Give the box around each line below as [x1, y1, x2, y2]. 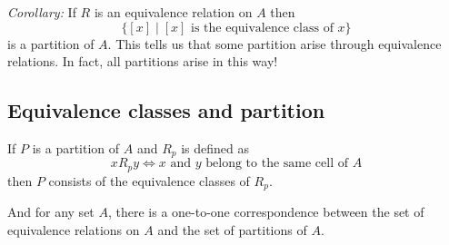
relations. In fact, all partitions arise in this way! [7, 52, 278, 71]
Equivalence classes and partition [7, 96, 325, 124]
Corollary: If [7, 3, 76, 21]
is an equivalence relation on [94, 3, 253, 21]
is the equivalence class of [191, 21, 334, 34]
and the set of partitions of [157, 220, 307, 239]
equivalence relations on [7, 220, 140, 239]
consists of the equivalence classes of [48, 171, 250, 190]
